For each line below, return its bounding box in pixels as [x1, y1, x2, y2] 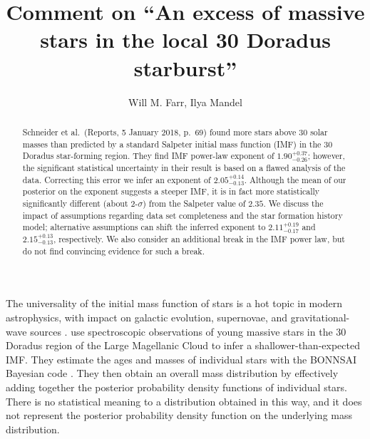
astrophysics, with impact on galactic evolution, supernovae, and [6, 310, 288, 325]
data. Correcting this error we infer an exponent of [22, 173, 211, 185]
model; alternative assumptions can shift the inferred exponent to [22, 221, 266, 233]
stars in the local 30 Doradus [40, 25, 331, 54]
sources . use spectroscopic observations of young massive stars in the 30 [30, 324, 346, 339]
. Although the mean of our [244, 173, 346, 185]
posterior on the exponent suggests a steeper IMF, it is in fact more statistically [22, 185, 320, 197]
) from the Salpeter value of [143, 197, 246, 209]
